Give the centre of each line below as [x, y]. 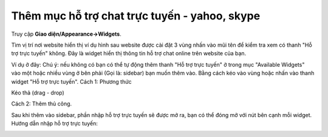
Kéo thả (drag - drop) [38, 92]
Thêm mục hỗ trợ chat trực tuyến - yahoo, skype [136, 16]
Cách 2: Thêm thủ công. [42, 104]
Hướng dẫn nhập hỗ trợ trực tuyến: [55, 124]
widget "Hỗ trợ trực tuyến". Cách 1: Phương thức [71, 81]
